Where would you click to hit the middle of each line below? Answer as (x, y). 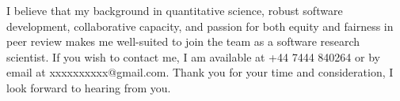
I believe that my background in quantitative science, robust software (175, 10)
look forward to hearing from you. (89, 87)
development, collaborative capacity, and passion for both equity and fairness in (200, 26)
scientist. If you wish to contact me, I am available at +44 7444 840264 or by (193, 56)
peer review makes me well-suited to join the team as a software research (183, 41)
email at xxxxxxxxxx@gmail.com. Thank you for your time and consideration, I (200, 72)
